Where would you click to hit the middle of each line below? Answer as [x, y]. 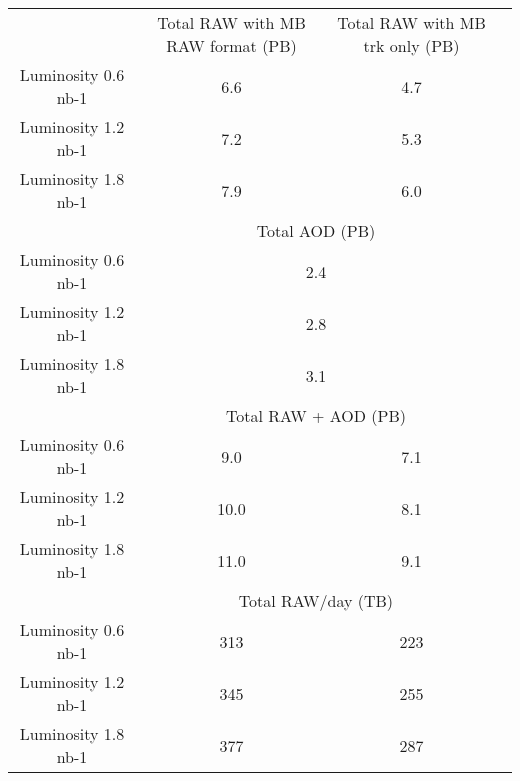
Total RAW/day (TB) [316, 600]
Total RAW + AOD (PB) [315, 415]
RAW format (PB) [231, 45]
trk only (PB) [411, 45]
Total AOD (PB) [316, 230]
